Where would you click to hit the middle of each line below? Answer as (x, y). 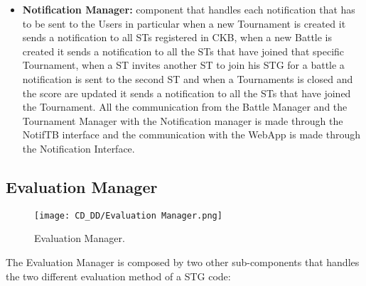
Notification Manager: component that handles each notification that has (189, 9)
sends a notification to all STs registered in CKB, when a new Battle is (177, 37)
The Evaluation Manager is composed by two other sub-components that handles (183, 262)
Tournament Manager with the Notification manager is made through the (183, 120)
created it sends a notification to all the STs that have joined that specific (183, 51)
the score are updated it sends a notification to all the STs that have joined (187, 93)
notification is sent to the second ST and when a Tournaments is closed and (188, 78)
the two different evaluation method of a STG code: (118, 276)
